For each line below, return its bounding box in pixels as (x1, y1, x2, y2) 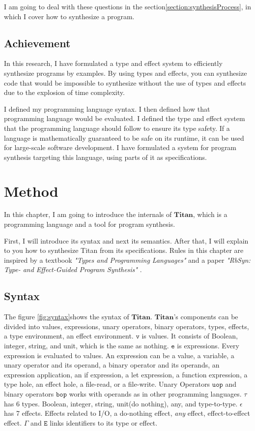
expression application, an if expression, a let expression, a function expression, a (4, 369, 248, 379)
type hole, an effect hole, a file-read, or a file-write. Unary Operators (4, 379, 210, 389)
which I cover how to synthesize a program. (4, 11, 135, 21)
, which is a (193, 209, 227, 219)
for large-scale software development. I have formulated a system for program (4, 142, 237, 153)
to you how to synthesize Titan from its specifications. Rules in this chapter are (4, 245, 244, 255)
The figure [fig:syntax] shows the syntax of (4, 311, 129, 322)
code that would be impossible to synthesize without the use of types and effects (4, 77, 246, 88)
